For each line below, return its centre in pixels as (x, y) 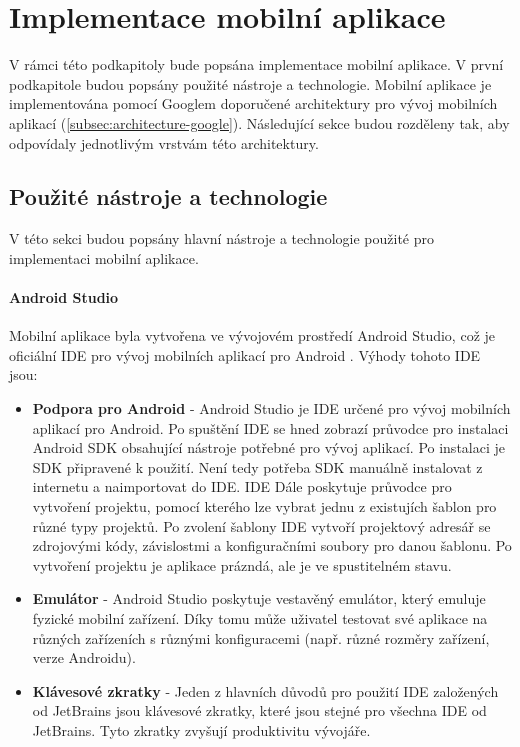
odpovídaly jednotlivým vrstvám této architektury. (164, 142)
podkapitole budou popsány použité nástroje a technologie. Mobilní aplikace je (250, 83)
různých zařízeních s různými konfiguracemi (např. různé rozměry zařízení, (261, 637)
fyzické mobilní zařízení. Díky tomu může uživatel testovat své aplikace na (260, 618)
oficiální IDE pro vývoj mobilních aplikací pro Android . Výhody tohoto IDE (245, 354)
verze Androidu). (84, 657)
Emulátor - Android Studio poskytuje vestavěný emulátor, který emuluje (259, 598)
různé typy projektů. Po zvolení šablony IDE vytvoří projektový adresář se (261, 525)
